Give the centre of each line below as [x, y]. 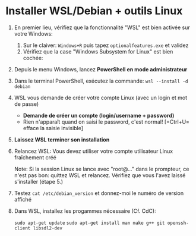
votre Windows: [33, 33]
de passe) [26, 104]
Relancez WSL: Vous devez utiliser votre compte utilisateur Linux [94, 151]
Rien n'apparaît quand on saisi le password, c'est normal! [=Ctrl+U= [106, 122]
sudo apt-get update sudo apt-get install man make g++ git [89, 223]
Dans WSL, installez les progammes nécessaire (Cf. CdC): [85, 211]
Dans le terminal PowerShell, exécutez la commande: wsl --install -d [101, 81]
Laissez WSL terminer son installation [62, 139]
